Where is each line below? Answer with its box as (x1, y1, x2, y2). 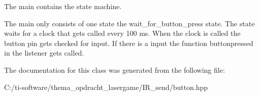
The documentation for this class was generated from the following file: (4, 64, 225, 75)
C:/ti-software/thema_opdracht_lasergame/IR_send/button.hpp (4, 81, 208, 92)
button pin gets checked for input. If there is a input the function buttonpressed (4, 37, 253, 48)
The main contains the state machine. (4, 1, 122, 11)
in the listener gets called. (4, 47, 84, 58)
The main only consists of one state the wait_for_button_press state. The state (4, 18, 255, 28)
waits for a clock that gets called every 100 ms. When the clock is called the (4, 28, 241, 38)
